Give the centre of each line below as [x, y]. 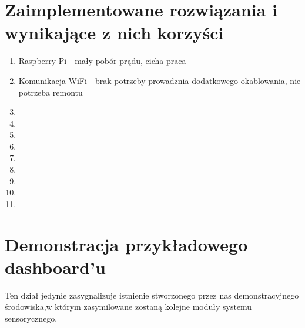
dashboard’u [55, 267]
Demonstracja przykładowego [126, 244]
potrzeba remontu [51, 92]
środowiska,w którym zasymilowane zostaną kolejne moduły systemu [128, 307]
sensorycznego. [31, 318]
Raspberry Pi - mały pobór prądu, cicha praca [102, 61]
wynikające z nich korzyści [114, 33]
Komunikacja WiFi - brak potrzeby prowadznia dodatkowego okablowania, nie [160, 80]
